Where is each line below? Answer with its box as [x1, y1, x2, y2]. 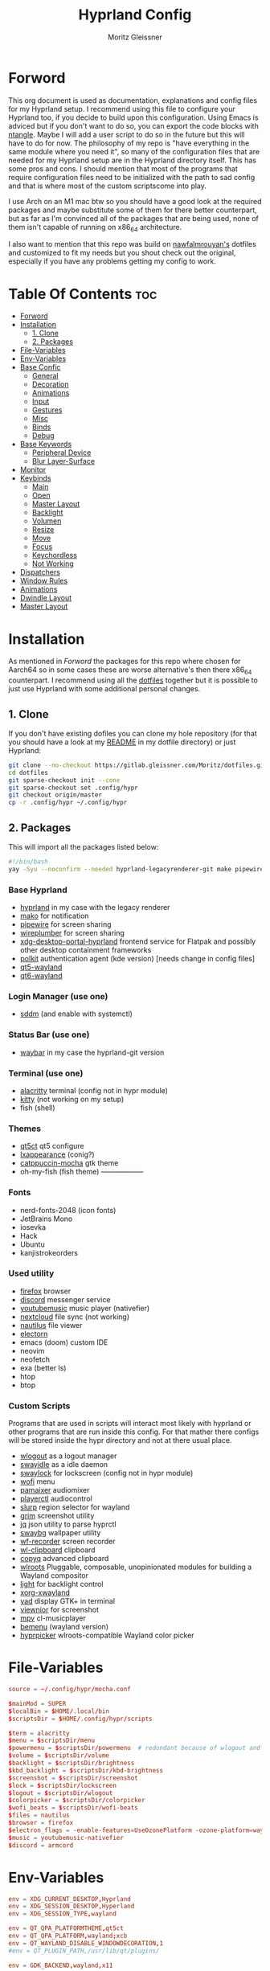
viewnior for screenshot [19, 1605, 99, 1615]
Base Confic [19, 363, 61, 372]
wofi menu [19, 1477, 55, 1486]
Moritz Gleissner [108, 32, 162, 42]
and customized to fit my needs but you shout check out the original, [8, 248, 236, 258]
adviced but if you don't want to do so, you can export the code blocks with [8, 121, 259, 130]
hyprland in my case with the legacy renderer [19, 903, 170, 912]
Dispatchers [19, 568, 60, 577]
